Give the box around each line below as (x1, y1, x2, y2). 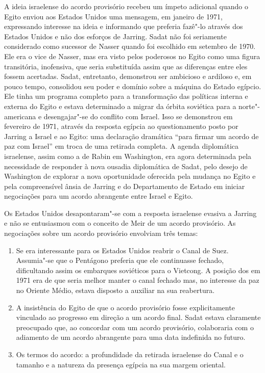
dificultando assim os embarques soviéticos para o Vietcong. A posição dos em (16, 264, 260, 275)
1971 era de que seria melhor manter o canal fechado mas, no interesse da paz (16, 275, 259, 285)
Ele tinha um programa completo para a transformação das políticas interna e (4, 91, 248, 101)
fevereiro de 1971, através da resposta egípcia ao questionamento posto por (4, 121, 238, 131)
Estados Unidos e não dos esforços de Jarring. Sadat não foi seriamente (4, 31, 227, 41)
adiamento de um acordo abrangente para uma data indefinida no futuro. (16, 332, 246, 342)
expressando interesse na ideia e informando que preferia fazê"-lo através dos (4, 21, 243, 32)
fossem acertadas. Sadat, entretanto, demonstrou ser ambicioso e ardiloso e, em (4, 71, 252, 82)
